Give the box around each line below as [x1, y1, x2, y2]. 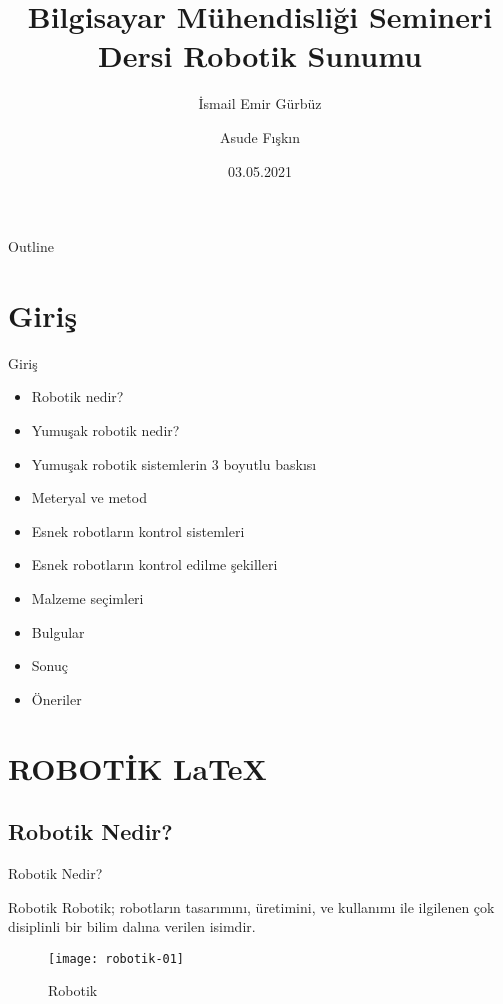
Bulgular [31, 621, 85, 642]
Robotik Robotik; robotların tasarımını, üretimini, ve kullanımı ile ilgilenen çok [8, 896, 495, 917]
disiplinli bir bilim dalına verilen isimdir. [8, 916, 256, 937]
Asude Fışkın [219, 126, 301, 147]
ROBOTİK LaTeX [8, 747, 267, 788]
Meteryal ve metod [31, 487, 147, 508]
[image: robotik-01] [48, 951, 185, 966]
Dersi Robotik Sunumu [98, 35, 422, 76]
